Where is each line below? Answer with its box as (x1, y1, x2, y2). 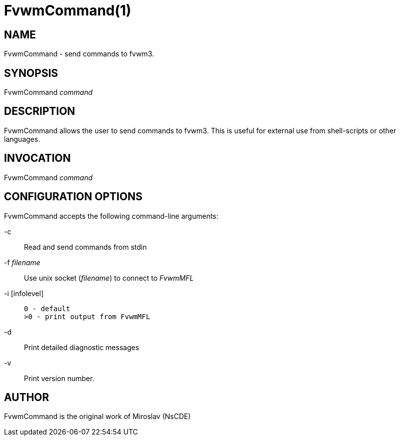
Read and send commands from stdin (24, 242, 147, 251)
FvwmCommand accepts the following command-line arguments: (4, 211, 218, 220)
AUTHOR (4, 391, 49, 404)
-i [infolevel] (4, 289, 44, 298)
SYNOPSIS (4, 66, 58, 79)
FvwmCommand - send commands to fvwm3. (4, 49, 154, 58)
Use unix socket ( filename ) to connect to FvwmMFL (24, 273, 194, 282)
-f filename (4, 258, 40, 267)
